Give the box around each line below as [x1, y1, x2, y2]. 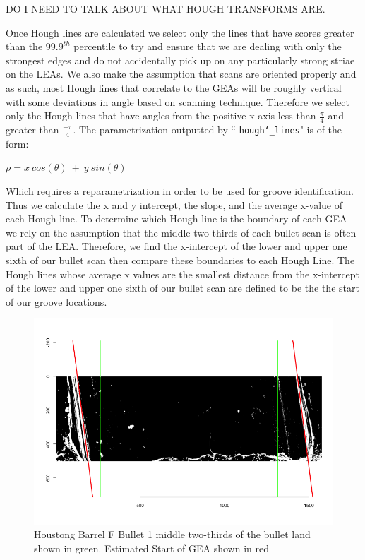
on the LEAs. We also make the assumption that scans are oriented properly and [6, 66, 357, 81]
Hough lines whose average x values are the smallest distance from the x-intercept [6, 266, 360, 281]
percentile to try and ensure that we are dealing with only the [73, 39, 342, 54]
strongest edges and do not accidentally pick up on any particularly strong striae [6, 52, 355, 67]
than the [6, 39, 43, 54]
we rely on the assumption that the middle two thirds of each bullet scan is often [6, 225, 357, 239]
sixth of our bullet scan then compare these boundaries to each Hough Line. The [6, 252, 355, 267]
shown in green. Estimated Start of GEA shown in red [34, 541, 269, 556]
